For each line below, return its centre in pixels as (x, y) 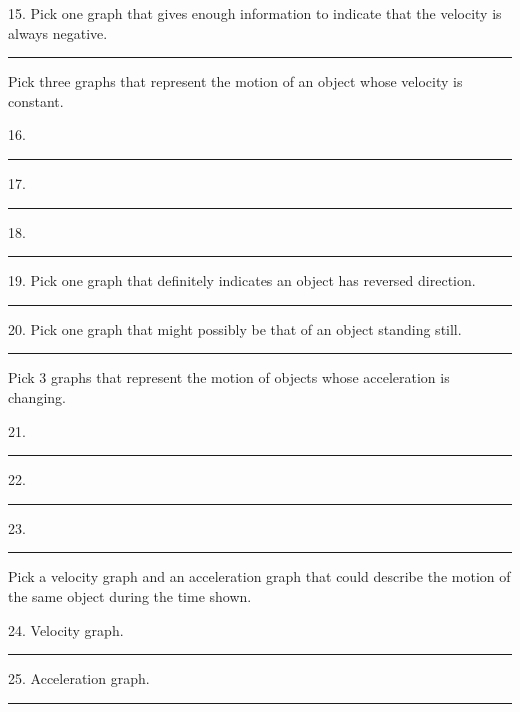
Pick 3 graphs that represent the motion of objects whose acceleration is (229, 377)
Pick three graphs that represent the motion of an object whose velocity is (235, 81)
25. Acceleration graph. (79, 678)
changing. (37, 396)
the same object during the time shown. (130, 595)
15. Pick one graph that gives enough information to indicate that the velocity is (255, 13)
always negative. (58, 32)
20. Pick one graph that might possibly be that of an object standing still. (235, 328)
